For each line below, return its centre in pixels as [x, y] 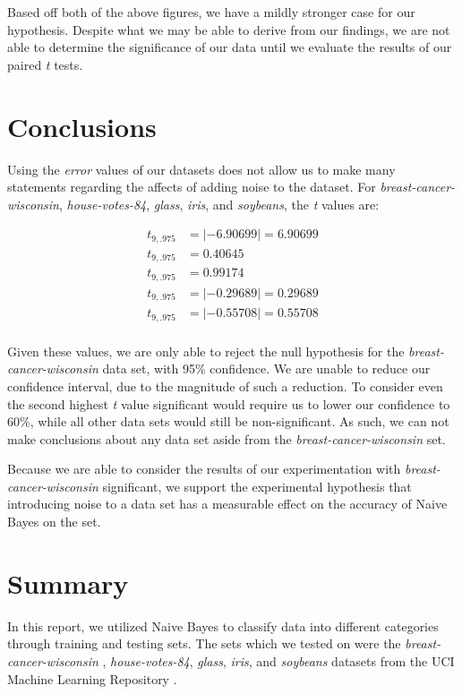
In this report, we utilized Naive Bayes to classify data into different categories [223, 625]
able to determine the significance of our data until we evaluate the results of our [230, 47]
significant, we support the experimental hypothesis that [257, 486]
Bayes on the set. [54, 522]
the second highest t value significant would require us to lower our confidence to [229, 403]
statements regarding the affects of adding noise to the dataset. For [192, 187]
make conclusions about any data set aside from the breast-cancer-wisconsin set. [227, 438]
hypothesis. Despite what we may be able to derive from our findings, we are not [229, 29]
